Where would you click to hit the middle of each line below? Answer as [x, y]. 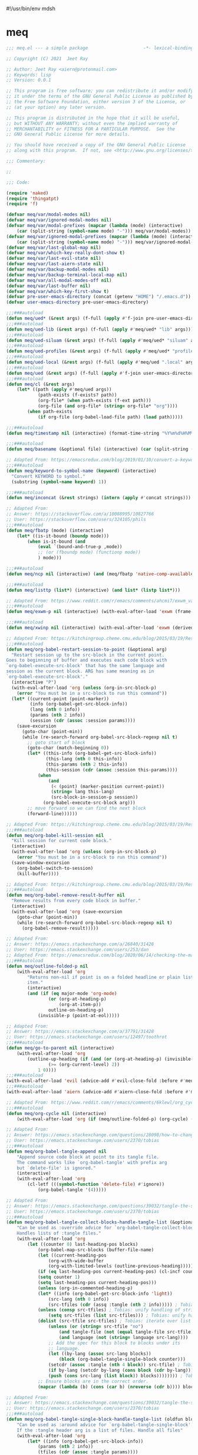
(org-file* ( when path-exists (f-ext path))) [94, 401]
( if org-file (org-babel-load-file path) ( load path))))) [110, 417]
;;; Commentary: [26, 161]
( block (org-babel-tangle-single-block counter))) [122, 1360]
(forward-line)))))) [52, 814]
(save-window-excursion [40, 863]
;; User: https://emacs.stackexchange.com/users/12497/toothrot [87, 1037]
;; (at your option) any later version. [57, 107]
